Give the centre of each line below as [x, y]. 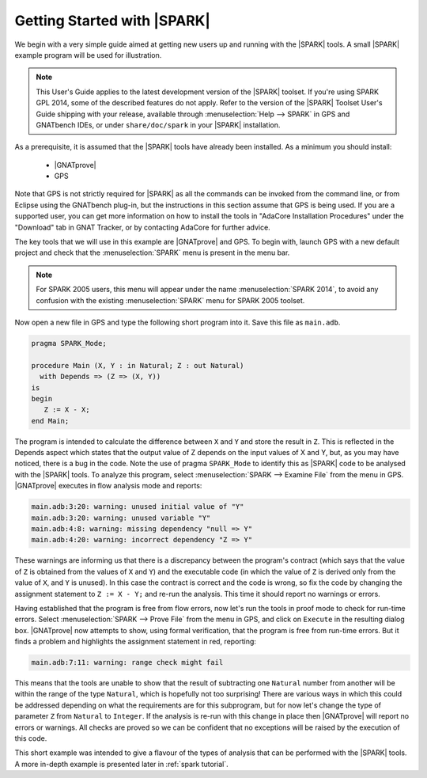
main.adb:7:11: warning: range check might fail [127, 662]
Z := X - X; [67, 410]
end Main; [50, 421]
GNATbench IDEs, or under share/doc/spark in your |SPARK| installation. [158, 125]
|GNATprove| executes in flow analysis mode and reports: [108, 486]
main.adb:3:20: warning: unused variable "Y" [121, 518]
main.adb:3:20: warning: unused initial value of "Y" [138, 507]
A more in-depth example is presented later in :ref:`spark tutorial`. [121, 764]
